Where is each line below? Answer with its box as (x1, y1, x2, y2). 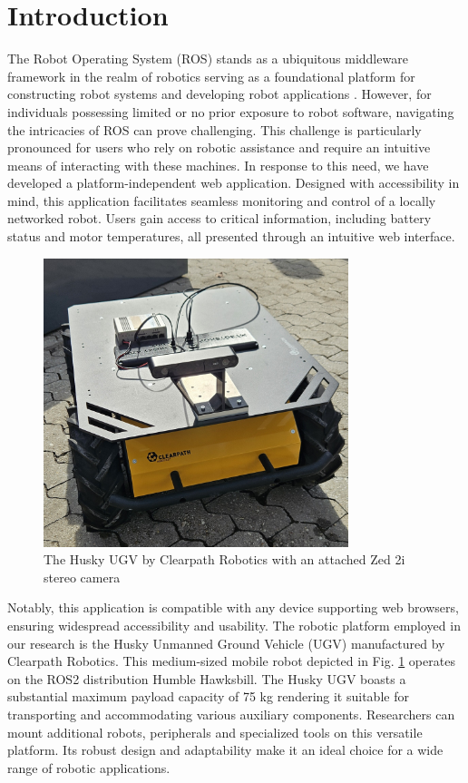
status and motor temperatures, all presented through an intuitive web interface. (7, 227, 455, 246)
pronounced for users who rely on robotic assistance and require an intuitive (7, 138, 431, 157)
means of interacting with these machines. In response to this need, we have (7, 155, 429, 174)
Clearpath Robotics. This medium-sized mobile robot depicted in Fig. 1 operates (7, 651, 455, 670)
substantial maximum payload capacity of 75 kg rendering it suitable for (7, 687, 409, 706)
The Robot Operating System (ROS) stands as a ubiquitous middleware (7, 49, 408, 68)
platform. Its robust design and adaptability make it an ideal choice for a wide (7, 740, 444, 759)
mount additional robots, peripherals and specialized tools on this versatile (7, 722, 423, 741)
